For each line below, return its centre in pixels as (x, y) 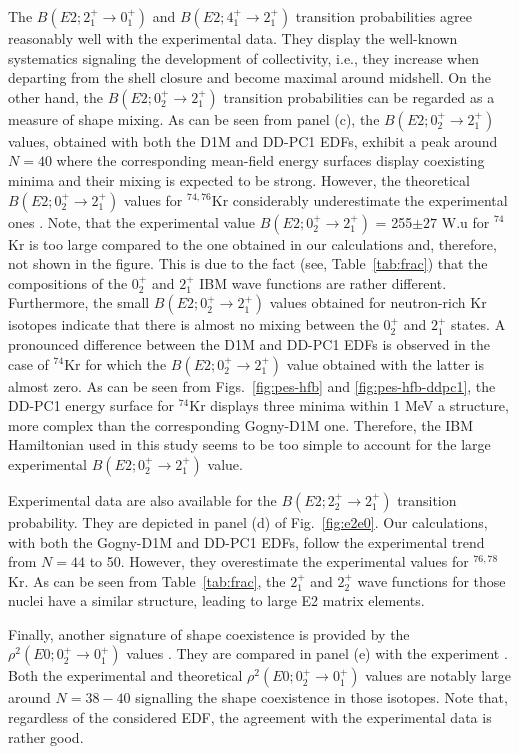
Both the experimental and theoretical (125, 675)
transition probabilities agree (383, 16)
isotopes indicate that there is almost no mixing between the (193, 324)
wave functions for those (431, 580)
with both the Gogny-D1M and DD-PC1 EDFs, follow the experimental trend (246, 541)
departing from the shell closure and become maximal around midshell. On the (250, 77)
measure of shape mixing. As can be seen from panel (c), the (194, 118)
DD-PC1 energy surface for (91, 405)
